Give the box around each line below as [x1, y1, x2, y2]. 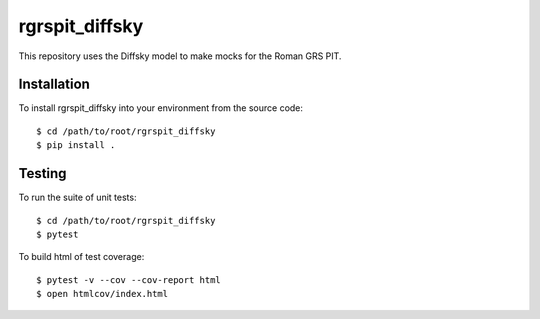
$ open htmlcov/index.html [36, 288, 169, 300]
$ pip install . [36, 140, 116, 151]
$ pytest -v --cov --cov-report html [36, 274, 222, 285]
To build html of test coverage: [18, 251, 145, 263]
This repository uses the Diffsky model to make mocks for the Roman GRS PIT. [18, 50, 342, 62]
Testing [18, 165, 67, 182]
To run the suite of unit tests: [18, 191, 137, 204]
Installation [18, 76, 90, 93]
